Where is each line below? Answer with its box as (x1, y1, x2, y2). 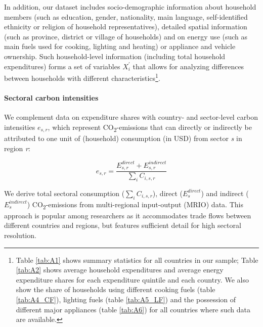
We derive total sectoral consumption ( (4, 188, 125, 198)
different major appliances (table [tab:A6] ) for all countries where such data (16, 304, 251, 314)
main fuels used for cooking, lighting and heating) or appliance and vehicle (4, 41, 236, 52)
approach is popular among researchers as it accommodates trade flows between (4, 210, 251, 220)
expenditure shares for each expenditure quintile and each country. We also (16, 274, 249, 285)
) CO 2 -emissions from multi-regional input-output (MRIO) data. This (27, 199, 243, 211)
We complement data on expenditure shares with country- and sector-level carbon (4, 112, 258, 122)
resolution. (4, 230, 36, 240)
